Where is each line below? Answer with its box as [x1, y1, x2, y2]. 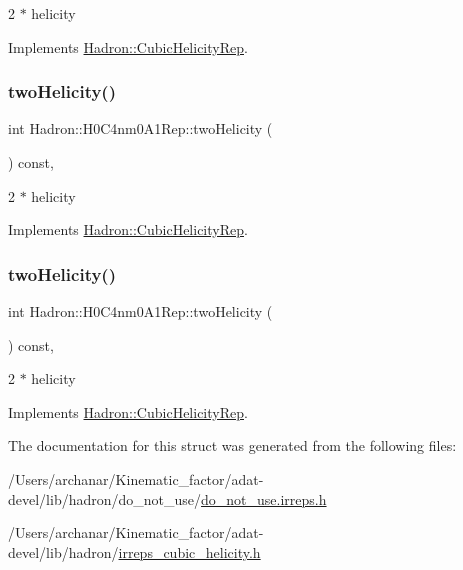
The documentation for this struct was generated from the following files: [8, 435, 457, 456]
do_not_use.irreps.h [201, 488, 327, 509]
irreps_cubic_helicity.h [118, 541, 261, 562]
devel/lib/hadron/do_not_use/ [8, 488, 202, 509]
